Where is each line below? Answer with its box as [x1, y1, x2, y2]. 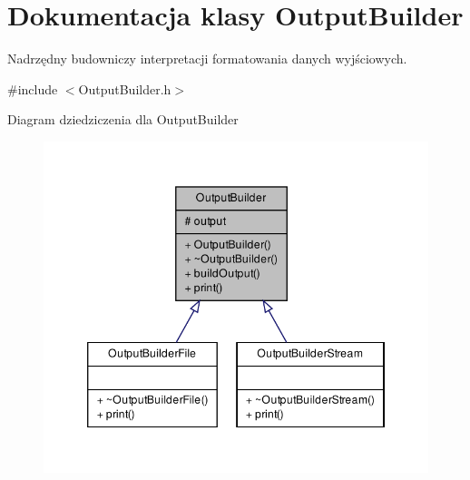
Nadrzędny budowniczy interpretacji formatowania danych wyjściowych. [7, 49, 407, 68]
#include [7, 79, 58, 98]
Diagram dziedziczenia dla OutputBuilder [7, 110, 239, 129]
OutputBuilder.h [78, 79, 171, 98]
